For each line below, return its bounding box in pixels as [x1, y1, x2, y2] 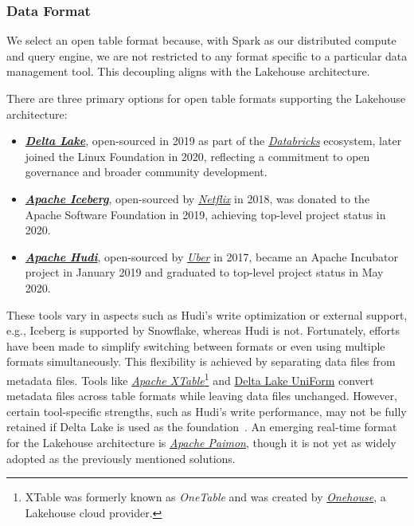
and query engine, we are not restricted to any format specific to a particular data [6, 47, 408, 64]
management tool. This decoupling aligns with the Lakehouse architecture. [6, 63, 370, 80]
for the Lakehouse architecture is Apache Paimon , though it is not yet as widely [6, 434, 396, 450]
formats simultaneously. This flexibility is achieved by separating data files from [6, 353, 396, 370]
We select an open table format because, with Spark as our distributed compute [6, 32, 396, 49]
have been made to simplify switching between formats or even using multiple [6, 337, 385, 354]
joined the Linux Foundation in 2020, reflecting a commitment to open [25, 147, 370, 164]
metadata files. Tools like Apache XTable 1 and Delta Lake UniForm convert [6, 369, 374, 388]
